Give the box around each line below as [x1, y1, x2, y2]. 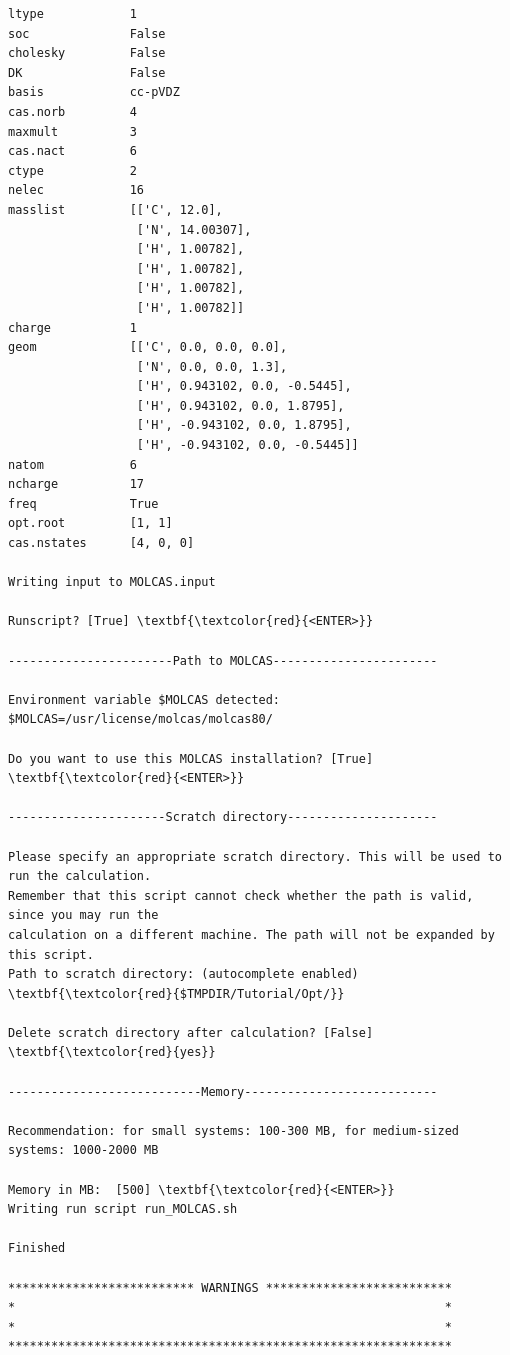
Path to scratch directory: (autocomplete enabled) [8, 967, 359, 982]
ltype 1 [8, 7, 137, 21]
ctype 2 [8, 163, 137, 178]
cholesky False [8, 46, 166, 61]
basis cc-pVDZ [8, 85, 180, 100]
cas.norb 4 [8, 104, 137, 119]
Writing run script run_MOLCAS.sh [8, 1202, 238, 1217]
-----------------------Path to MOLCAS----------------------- [8, 653, 438, 668]
